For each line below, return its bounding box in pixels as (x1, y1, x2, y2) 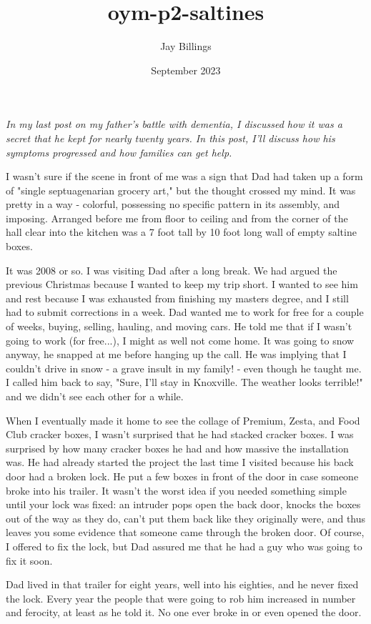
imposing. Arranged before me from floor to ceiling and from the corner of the (6, 210, 348, 225)
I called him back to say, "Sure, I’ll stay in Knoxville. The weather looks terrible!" (6, 375, 363, 390)
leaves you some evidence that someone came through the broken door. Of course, (6, 525, 365, 540)
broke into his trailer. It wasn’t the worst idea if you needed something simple (6, 482, 347, 497)
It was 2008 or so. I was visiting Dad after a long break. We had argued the (6, 262, 337, 277)
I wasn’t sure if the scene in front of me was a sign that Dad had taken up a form (6, 169, 363, 184)
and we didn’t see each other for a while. (6, 389, 184, 403)
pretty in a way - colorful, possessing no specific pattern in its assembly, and (6, 197, 340, 212)
